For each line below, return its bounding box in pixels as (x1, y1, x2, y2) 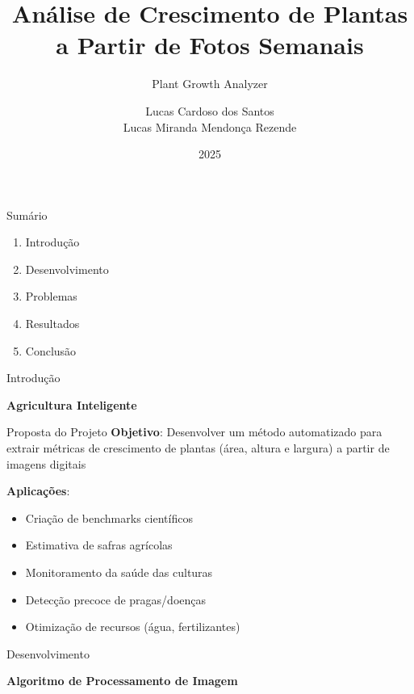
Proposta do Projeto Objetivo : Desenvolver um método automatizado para (6, 423, 383, 440)
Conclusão (25, 342, 77, 359)
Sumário (6, 206, 48, 223)
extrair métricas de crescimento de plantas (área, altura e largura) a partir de (6, 440, 390, 456)
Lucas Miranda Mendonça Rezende (123, 118, 297, 135)
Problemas (25, 288, 77, 305)
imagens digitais (6, 455, 86, 472)
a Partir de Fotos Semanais (56, 28, 364, 61)
